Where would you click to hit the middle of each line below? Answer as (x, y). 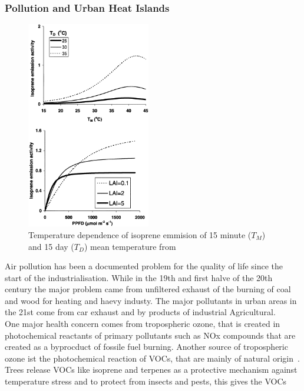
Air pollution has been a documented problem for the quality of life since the (144, 266)
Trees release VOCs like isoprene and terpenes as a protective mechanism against (151, 370)
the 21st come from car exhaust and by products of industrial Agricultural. (140, 312)
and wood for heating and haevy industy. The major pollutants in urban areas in (151, 300)
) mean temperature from (130, 246)
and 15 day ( (51, 246)
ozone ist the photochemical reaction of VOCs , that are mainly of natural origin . (152, 358)
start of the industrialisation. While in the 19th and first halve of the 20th (139, 277)
